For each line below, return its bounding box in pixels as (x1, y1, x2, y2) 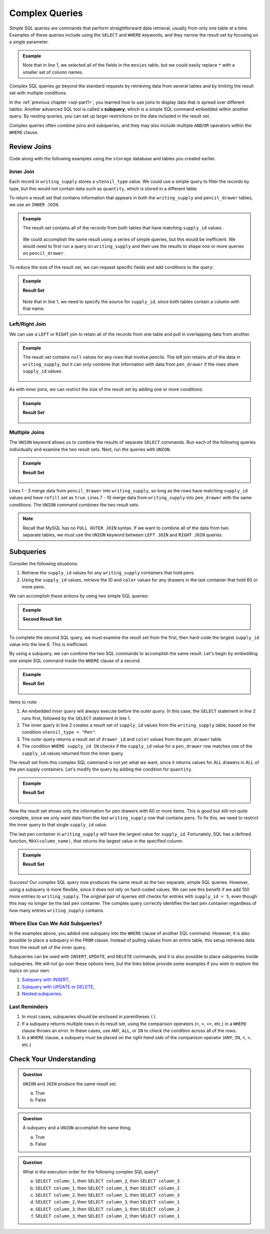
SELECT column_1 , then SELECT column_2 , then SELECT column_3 (35, 1178, 180, 1184)
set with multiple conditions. (9, 90, 67, 96)
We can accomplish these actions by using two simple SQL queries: (9, 593, 149, 599)
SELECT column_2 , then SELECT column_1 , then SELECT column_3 (35, 1192, 180, 1198)
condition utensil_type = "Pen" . (21, 729, 96, 735)
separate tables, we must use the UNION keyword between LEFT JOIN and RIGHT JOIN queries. (22, 531, 223, 538)
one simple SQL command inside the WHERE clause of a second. (9, 658, 141, 664)
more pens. (21, 583, 45, 589)
